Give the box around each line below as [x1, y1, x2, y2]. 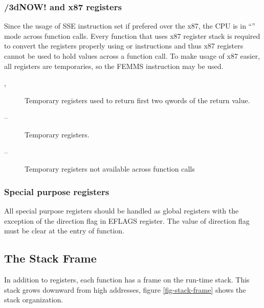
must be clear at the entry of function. [4, 225, 125, 236]
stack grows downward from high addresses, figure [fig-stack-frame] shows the [4, 284, 246, 295]
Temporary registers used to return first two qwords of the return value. [25, 94, 250, 105]
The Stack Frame [4, 250, 97, 266]
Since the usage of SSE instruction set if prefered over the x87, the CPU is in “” [4, 20, 255, 31]
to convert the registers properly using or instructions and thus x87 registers [4, 40, 244, 51]
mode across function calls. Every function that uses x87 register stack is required [4, 30, 260, 41]
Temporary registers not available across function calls [25, 163, 195, 174]
